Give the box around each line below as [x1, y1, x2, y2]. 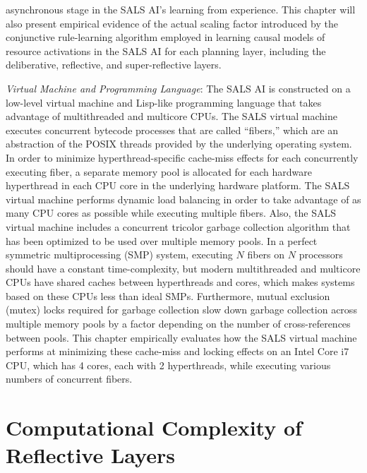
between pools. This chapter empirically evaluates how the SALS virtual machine [6, 330, 357, 345]
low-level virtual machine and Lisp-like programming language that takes [6, 95, 322, 109]
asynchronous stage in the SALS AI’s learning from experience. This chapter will [6, 2, 356, 16]
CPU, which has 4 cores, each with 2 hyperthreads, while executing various [6, 357, 331, 372]
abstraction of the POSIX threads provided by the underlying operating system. [6, 136, 352, 151]
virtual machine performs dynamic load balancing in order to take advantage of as [6, 191, 361, 206]
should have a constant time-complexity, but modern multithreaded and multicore [6, 261, 361, 275]
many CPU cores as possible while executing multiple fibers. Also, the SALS [6, 205, 336, 220]
